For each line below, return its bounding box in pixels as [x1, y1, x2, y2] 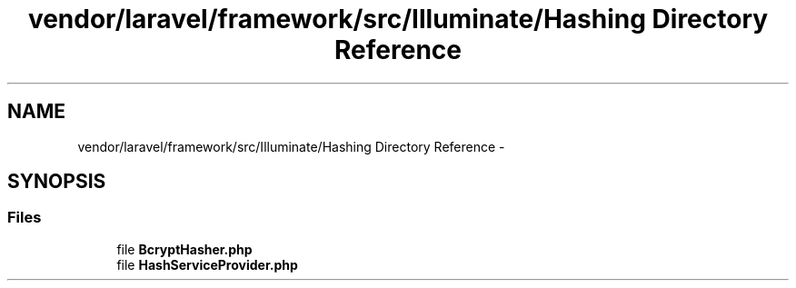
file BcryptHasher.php [116, 241, 253, 257]
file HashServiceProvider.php [116, 256, 298, 273]
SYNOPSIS [7, 170, 106, 194]
